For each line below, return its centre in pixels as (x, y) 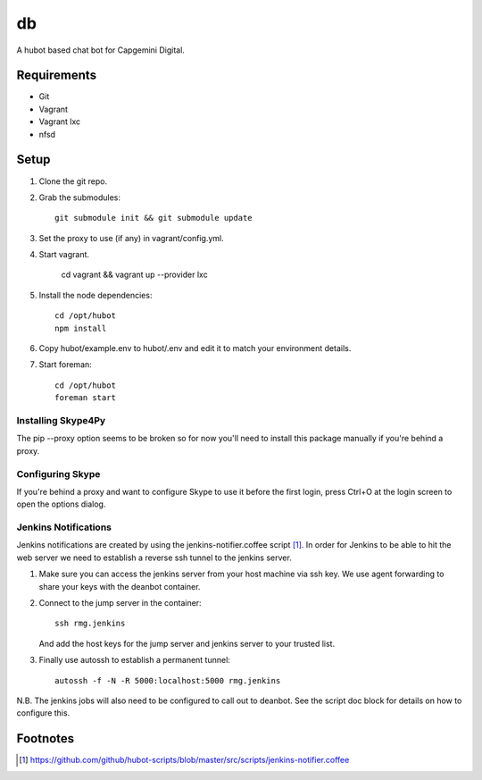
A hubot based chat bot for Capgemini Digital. (100, 50)
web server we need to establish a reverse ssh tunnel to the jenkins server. (154, 558)
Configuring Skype (58, 474)
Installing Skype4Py (61, 420)
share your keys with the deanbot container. (120, 586)
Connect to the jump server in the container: (120, 602)
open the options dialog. (61, 504)
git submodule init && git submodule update (154, 218)
